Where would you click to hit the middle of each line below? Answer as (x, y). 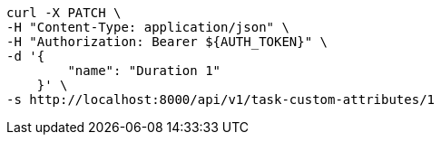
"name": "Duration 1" (144, 71)
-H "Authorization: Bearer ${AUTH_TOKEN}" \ (167, 42)
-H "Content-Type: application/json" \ (148, 27)
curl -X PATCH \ (64, 13)
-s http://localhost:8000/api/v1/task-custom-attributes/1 (221, 99)
